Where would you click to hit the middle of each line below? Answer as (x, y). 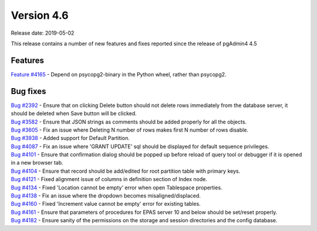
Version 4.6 (40, 15)
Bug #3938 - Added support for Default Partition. (70, 138)
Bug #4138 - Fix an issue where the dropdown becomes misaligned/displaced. (106, 196)
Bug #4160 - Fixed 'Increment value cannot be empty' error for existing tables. (106, 204)
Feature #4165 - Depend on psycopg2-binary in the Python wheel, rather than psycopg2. (119, 74)
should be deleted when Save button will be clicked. (74, 113)
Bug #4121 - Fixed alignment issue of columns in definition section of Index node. (109, 179)
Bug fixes (28, 91)
